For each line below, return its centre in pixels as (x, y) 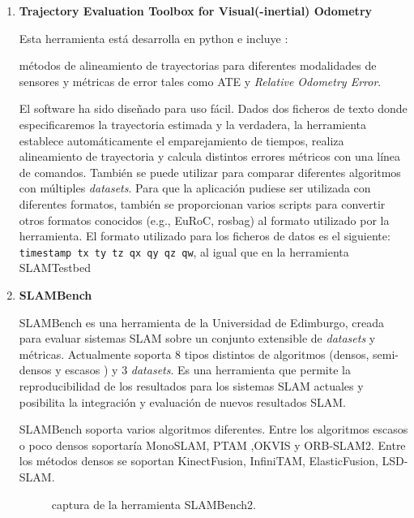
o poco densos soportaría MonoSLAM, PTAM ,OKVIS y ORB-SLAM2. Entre (212, 445)
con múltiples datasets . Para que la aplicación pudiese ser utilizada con (195, 188)
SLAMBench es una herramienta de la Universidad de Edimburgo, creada (201, 322)
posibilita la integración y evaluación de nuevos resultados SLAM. (182, 401)
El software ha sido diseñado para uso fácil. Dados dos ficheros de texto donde (213, 108)
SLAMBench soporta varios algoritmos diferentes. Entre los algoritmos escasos (213, 429)
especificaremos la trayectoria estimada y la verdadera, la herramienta (193, 124)
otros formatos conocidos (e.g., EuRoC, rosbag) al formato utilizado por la (204, 220)
